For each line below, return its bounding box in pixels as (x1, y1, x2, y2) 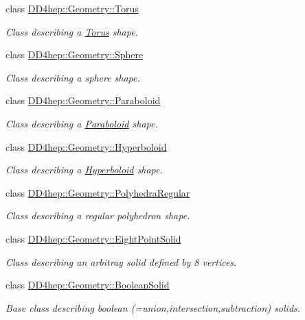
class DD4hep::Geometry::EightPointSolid (5, 231, 181, 245)
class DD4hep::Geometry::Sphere (5, 47, 144, 62)
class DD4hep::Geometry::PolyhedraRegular (5, 185, 190, 199)
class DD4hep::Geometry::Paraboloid (5, 93, 161, 108)
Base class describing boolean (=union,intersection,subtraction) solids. (5, 300, 301, 315)
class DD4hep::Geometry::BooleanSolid (5, 278, 170, 292)
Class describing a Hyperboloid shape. (5, 162, 163, 177)
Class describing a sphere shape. (5, 70, 140, 84)
